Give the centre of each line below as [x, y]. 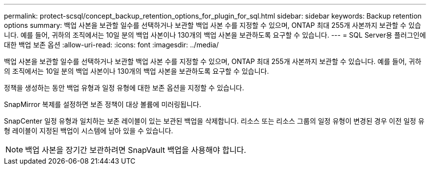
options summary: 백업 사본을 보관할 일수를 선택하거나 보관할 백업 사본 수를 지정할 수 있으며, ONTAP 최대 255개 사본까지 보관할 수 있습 [213, 25]
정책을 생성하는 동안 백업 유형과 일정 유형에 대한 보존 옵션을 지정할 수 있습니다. [124, 88]
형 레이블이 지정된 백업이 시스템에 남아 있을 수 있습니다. [89, 131]
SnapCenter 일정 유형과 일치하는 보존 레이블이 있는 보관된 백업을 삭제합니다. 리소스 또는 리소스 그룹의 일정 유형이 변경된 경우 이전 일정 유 [214, 121]
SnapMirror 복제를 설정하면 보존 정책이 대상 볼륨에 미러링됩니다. [103, 104]
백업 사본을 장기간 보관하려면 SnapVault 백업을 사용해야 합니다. [136, 150]
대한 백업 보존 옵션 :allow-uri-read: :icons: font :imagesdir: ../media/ [111, 45]
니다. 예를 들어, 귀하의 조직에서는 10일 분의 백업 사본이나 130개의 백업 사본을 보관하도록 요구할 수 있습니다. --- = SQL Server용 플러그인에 [215, 35]
